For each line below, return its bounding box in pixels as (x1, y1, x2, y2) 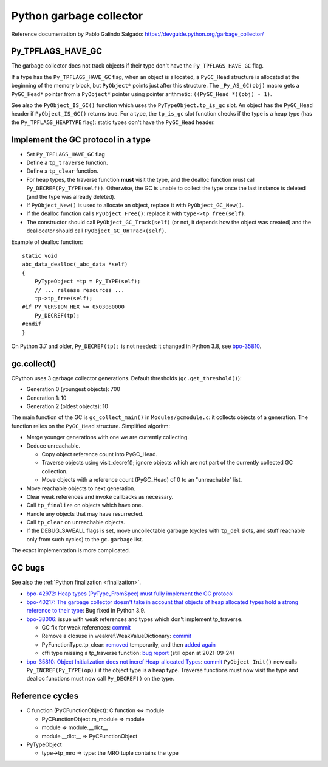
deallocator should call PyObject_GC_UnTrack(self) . (26, 227, 166, 234)
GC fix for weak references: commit (41, 624, 131, 631)
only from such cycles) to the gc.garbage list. (26, 535, 143, 543)
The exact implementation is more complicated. (11, 547, 131, 554)
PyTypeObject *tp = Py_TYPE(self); (34, 278, 141, 285)
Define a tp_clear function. (26, 167, 98, 175)
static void (22, 252, 58, 259)
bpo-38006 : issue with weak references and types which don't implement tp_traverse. (26, 615, 243, 623)
